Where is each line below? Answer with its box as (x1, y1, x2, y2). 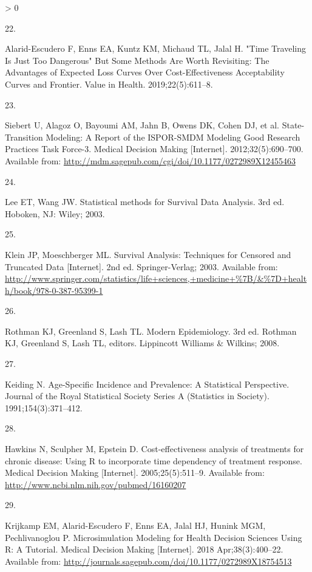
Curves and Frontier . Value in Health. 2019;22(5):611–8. (5, 77, 213, 90)
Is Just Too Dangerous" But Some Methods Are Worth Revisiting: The (5, 54, 270, 66)
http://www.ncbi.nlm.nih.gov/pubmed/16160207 (5, 478, 186, 490)
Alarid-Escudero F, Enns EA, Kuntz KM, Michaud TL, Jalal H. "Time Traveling (5, 42, 306, 55)
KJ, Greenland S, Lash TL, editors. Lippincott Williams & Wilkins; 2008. (5, 337, 280, 349)
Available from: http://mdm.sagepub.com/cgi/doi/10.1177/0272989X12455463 (5, 154, 296, 167)
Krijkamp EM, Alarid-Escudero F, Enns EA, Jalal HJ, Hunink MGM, (5, 519, 266, 531)
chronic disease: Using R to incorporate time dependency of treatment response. (5, 454, 302, 467)
